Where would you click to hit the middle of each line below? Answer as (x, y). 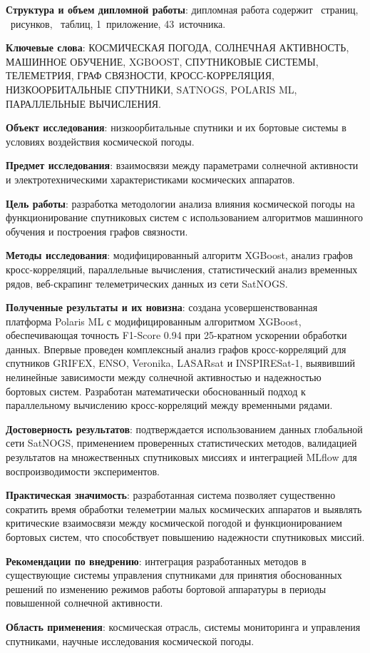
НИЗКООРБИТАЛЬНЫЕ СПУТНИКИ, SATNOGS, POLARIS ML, (151, 89)
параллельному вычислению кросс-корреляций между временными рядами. (169, 405)
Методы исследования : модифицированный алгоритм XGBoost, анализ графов (179, 255)
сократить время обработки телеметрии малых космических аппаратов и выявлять (184, 508)
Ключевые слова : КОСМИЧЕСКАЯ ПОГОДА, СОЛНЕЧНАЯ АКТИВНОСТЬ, (178, 47)
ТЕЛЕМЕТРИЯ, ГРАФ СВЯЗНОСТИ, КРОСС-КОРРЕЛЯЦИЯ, (140, 75)
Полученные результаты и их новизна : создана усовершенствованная (162, 307)
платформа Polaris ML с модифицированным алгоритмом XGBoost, (154, 321)
